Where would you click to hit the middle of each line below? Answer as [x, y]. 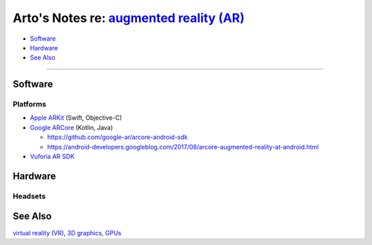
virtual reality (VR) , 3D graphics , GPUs [67, 233]
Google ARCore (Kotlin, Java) [72, 127]
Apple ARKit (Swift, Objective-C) [76, 118]
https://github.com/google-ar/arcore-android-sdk [117, 137]
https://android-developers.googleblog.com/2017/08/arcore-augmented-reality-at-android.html [183, 147]
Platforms [30, 105]
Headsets [29, 196]
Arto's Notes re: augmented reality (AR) [128, 18]
